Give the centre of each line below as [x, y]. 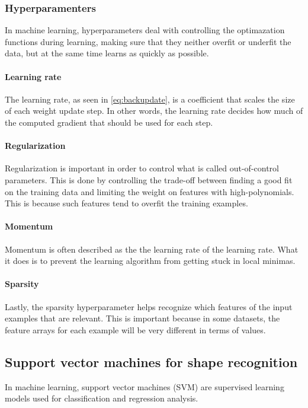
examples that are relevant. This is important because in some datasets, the [142, 318]
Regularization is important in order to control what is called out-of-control [142, 168]
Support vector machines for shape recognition [151, 361]
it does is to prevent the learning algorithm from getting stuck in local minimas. [150, 261]
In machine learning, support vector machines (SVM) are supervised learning [145, 386]
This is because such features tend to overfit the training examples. [126, 203]
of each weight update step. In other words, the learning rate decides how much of [154, 111]
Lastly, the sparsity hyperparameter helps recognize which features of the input [149, 306]
